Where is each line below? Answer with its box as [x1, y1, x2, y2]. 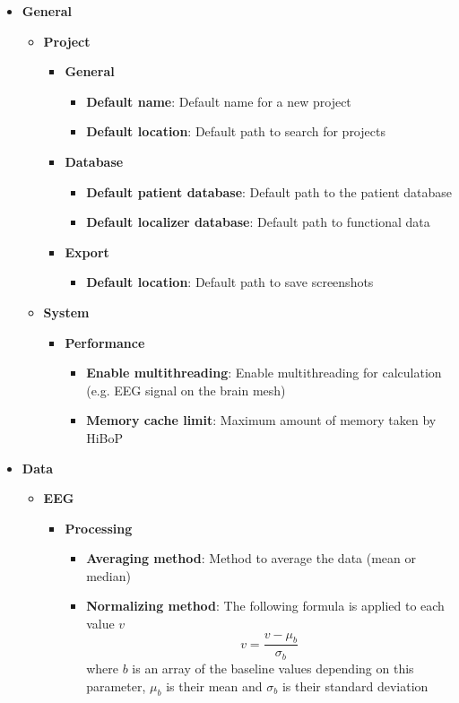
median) [86, 566, 131, 585]
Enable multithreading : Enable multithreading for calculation [86, 363, 442, 382]
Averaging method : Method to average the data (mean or [86, 549, 416, 568]
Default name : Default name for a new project [86, 91, 351, 110]
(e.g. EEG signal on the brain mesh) [86, 380, 286, 399]
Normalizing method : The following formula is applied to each [86, 596, 445, 615]
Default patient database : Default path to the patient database [86, 182, 453, 201]
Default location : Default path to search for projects [86, 122, 385, 141]
